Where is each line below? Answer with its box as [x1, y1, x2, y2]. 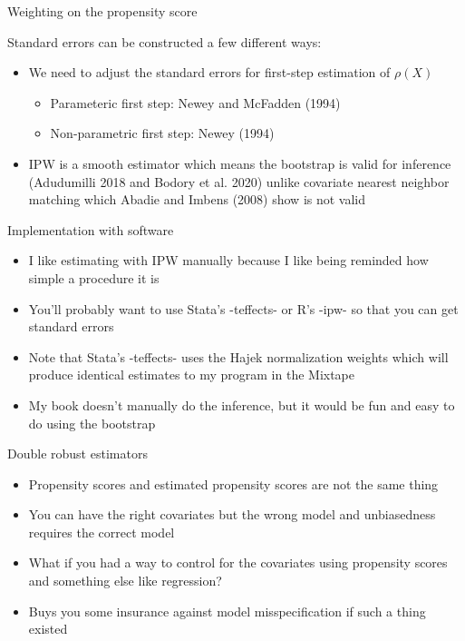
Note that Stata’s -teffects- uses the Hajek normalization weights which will [28, 347, 449, 366]
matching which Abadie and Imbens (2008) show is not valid [28, 190, 366, 209]
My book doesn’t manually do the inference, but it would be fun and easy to [28, 395, 455, 414]
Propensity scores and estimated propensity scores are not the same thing [28, 474, 439, 493]
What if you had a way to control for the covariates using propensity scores [28, 553, 448, 572]
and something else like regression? [28, 571, 222, 590]
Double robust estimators [7, 444, 148, 463]
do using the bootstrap [28, 413, 156, 432]
